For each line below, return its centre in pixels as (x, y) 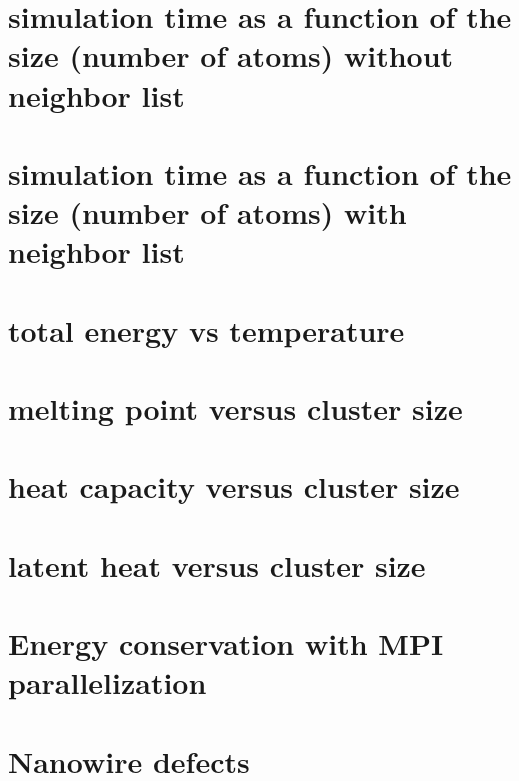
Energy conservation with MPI (226, 643)
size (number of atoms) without (231, 55)
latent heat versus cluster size (217, 564)
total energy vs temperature (206, 329)
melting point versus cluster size (235, 408)
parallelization (107, 682)
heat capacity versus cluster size (234, 486)
